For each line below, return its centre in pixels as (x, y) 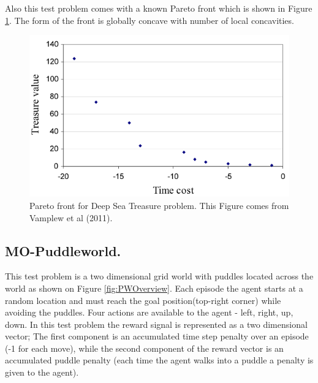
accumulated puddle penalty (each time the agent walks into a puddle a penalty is (159, 360)
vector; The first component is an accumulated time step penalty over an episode (157, 336)
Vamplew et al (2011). (71, 217)
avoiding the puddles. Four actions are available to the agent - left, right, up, (149, 312)
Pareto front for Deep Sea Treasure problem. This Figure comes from (159, 205)
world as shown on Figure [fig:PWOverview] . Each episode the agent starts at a (154, 288)
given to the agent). (42, 372)
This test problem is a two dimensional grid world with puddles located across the (159, 276)
